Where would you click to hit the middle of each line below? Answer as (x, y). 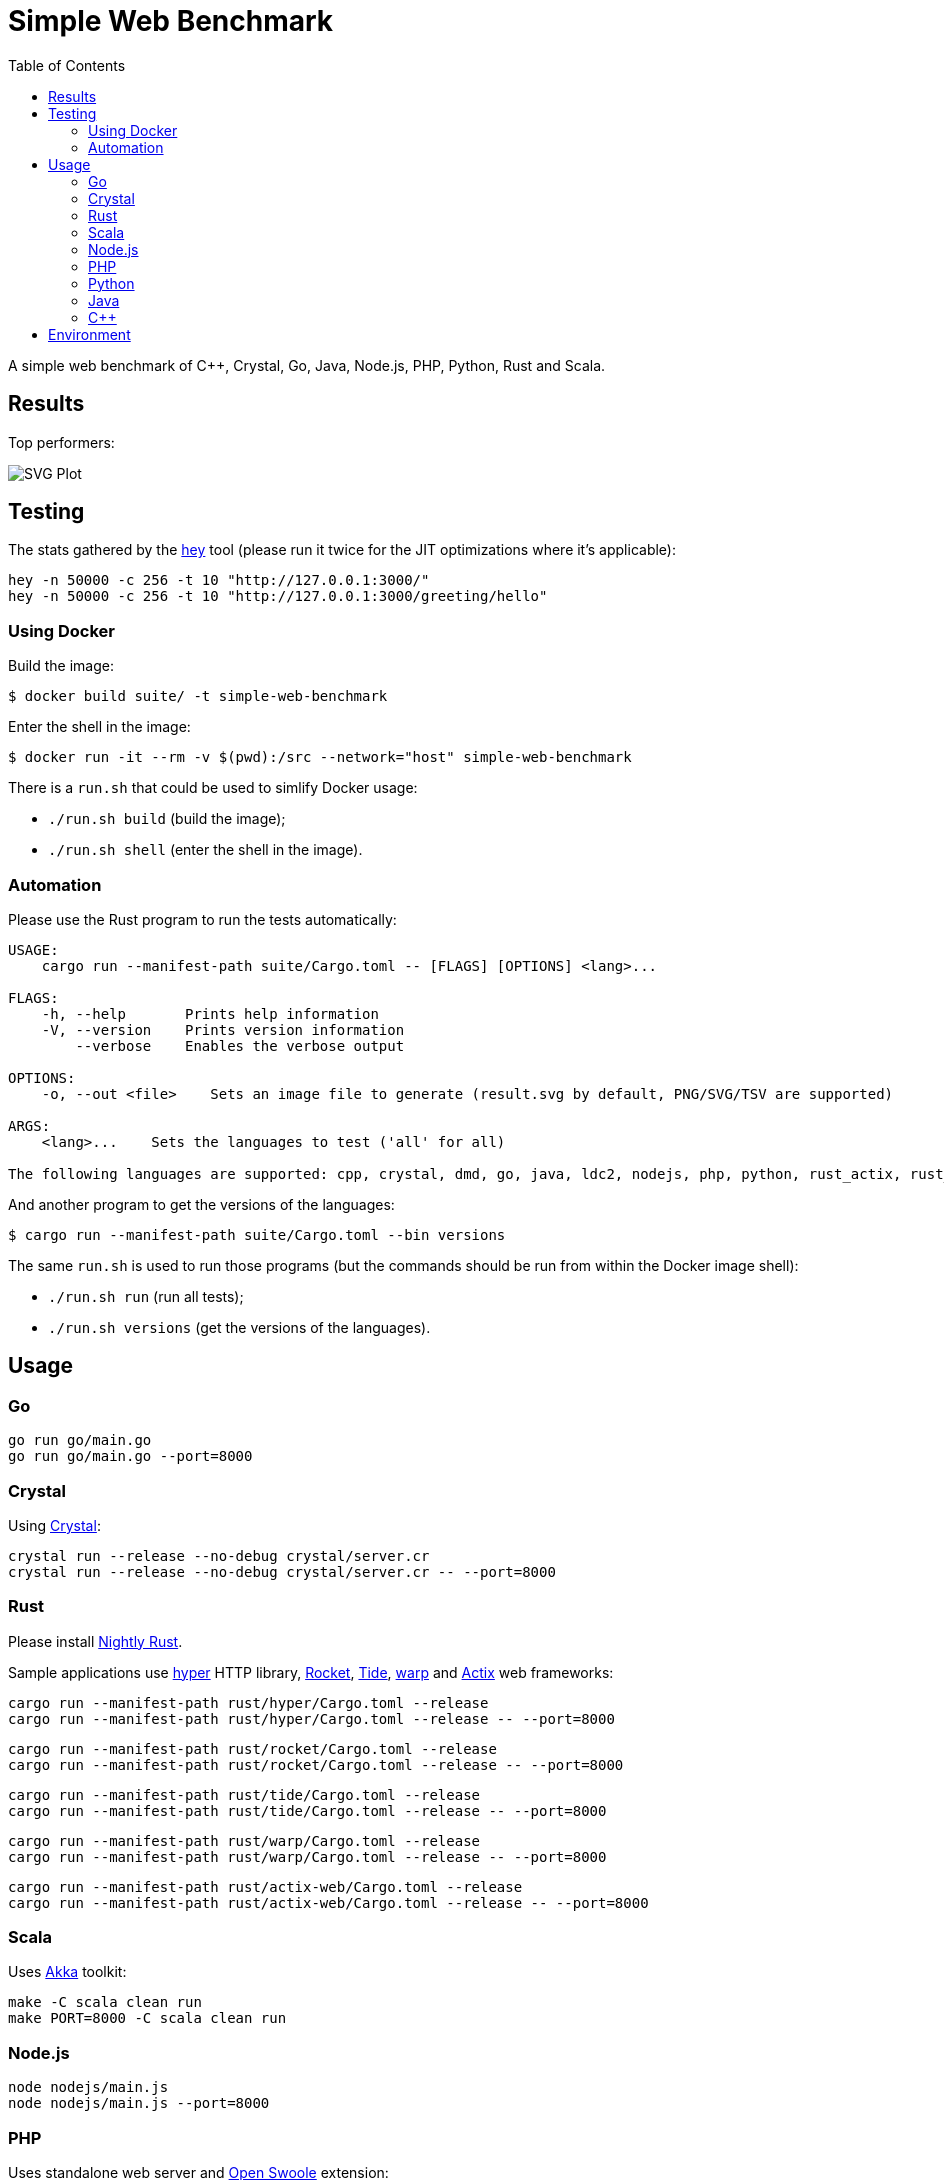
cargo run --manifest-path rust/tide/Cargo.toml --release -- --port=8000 (307, 1810)
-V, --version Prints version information (223, 1029)
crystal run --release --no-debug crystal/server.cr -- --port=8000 (282, 1571)
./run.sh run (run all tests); (146, 1296)
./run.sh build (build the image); (167, 819)
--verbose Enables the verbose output (240, 1045)
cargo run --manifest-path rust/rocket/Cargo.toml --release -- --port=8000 (316, 1764)
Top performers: (61, 442)
